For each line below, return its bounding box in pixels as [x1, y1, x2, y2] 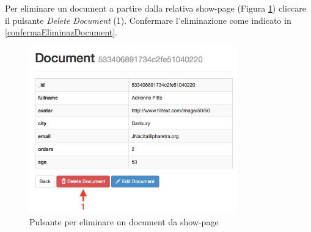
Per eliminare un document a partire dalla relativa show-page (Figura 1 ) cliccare [5, 2, 307, 14]
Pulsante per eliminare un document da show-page [29, 215, 219, 228]
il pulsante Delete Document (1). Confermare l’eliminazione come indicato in [5, 13, 291, 26]
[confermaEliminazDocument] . [5, 26, 118, 38]
